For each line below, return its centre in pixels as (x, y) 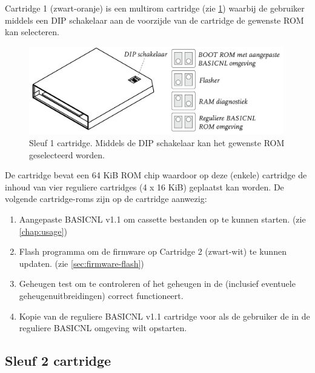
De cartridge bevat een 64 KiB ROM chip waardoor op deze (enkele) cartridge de (156, 175)
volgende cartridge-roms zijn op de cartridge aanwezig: (106, 199)
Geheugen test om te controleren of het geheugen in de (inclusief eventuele (157, 284)
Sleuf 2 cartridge (58, 361)
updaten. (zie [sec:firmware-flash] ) (81, 263)
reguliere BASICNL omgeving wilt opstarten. (103, 328)
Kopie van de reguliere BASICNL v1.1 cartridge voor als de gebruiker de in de (164, 316)
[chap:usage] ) (43, 231)
